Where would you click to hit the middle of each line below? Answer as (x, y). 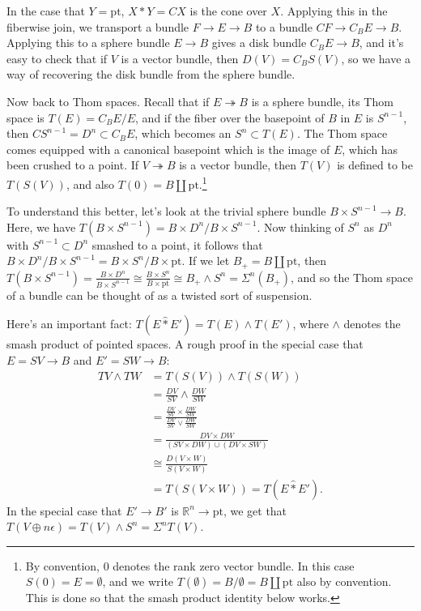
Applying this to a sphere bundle (88, 43)
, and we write (138, 581)
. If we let (206, 261)
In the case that (46, 11)
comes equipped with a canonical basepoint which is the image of (168, 149)
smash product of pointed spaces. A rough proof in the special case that (185, 344)
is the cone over (228, 11)
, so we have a (376, 58)
